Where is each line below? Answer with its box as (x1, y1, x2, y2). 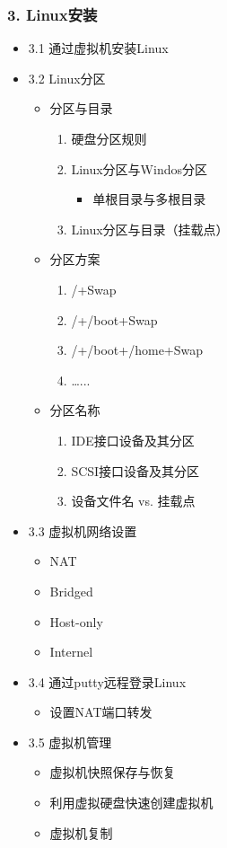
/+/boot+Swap (71, 310, 158, 329)
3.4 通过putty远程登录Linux (28, 672, 187, 691)
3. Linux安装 (7, 3, 98, 25)
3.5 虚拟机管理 (28, 732, 112, 751)
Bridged (49, 581, 93, 600)
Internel (49, 642, 93, 661)
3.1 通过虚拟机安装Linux (28, 39, 169, 57)
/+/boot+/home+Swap (71, 340, 204, 359)
